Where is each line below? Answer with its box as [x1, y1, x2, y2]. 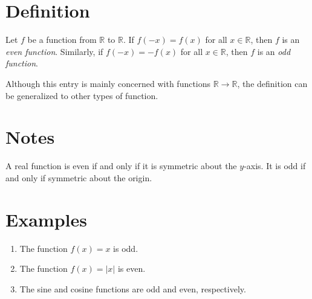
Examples [5, 207, 87, 231]
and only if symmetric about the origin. [5, 171, 152, 184]
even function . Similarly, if [5, 45, 103, 57]
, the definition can [237, 77, 308, 89]
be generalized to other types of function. [5, 89, 158, 101]
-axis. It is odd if [244, 159, 306, 172]
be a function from [27, 33, 97, 46]
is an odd [257, 45, 291, 57]
